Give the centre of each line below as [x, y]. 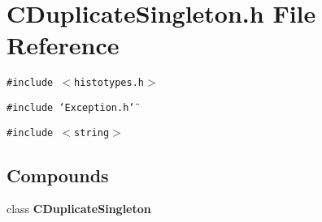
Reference [63, 45]
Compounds [58, 175]
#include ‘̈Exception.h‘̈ [71, 107]
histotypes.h [109, 83]
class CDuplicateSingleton [79, 209]
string [92, 132]
